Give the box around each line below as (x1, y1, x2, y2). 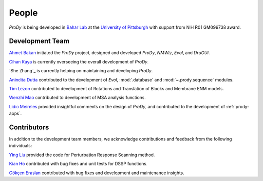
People (9, 7, 38, 18)
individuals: (9, 143, 32, 149)
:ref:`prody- (225, 103, 249, 109)
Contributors (9, 123, 49, 131)
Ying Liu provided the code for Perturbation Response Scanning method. (9, 152, 155, 158)
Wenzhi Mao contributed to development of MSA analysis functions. (9, 95, 146, 101)
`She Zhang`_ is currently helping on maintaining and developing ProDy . (9, 68, 153, 74)
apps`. (9, 110, 22, 117)
